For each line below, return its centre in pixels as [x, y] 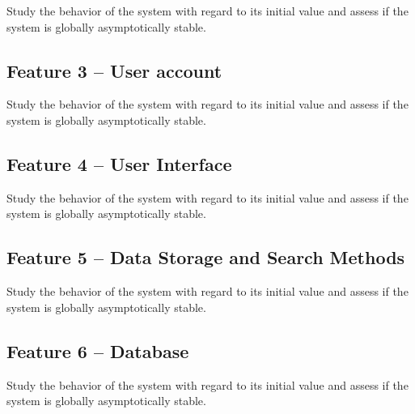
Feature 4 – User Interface [119, 163]
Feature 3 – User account [114, 70]
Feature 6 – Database [98, 350]
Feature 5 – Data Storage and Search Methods [206, 257]
